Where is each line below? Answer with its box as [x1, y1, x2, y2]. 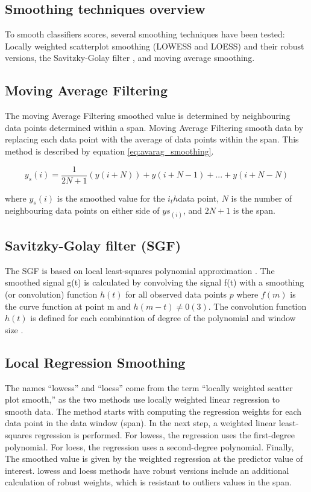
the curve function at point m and [5, 299, 131, 312]
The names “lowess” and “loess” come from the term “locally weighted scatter [5, 381, 293, 394]
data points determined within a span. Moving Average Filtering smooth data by [5, 121, 304, 133]
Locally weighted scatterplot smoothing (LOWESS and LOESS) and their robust [5, 39, 304, 52]
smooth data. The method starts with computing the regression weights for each [5, 404, 302, 417]
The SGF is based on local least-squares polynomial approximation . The [5, 264, 275, 276]
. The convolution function [208, 299, 307, 312]
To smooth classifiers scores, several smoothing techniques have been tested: [5, 28, 285, 40]
